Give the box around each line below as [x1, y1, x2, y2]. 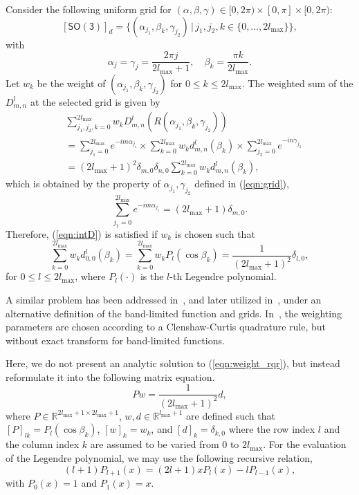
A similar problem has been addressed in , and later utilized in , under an [6, 292, 322, 306]
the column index [6, 437, 80, 451]
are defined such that [186, 408, 275, 422]
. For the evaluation [263, 437, 347, 451]
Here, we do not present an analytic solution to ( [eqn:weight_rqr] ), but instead [6, 356, 340, 371]
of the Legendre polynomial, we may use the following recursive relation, [6, 451, 313, 465]
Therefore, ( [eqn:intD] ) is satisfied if [6, 226, 158, 241]
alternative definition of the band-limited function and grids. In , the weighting [6, 306, 342, 320]
